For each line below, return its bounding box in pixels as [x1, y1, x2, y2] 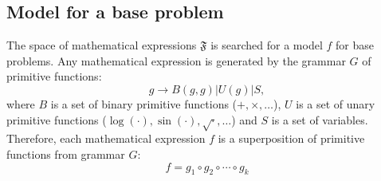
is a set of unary [296, 95, 375, 112]
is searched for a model [210, 37, 323, 53]
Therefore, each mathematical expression [6, 130, 206, 147]
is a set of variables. [271, 111, 368, 128]
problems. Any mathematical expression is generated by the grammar [6, 52, 346, 69]
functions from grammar [6, 145, 125, 162]
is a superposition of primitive [218, 130, 365, 147]
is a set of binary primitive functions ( [50, 95, 238, 112]
